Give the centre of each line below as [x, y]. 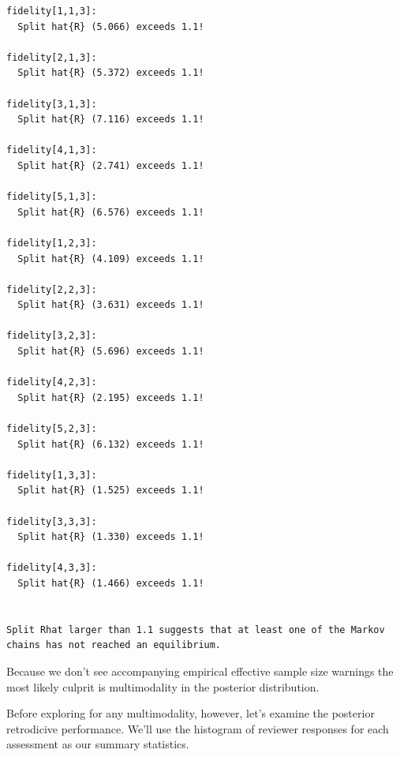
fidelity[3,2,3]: [52, 336]
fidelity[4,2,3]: [52, 382]
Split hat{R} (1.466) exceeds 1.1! [111, 583]
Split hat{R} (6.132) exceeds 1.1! [111, 444]
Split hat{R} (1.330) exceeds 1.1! [111, 537]
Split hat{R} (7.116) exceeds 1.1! [111, 120]
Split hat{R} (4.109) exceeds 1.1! [111, 259]
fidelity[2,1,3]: [52, 57]
